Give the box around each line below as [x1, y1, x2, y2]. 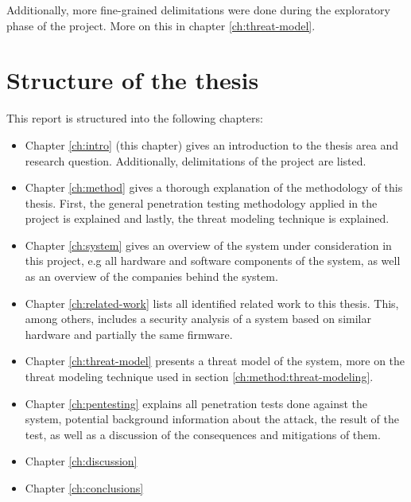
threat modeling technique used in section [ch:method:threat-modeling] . [25, 368, 374, 385]
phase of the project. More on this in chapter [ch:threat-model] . [6, 17, 316, 33]
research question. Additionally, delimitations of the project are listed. [25, 152, 366, 169]
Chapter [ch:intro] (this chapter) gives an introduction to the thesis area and [25, 136, 398, 153]
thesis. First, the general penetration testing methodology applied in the [25, 194, 378, 211]
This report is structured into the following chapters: [6, 110, 263, 126]
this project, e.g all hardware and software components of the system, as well [25, 252, 401, 269]
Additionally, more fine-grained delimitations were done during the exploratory [6, 2, 390, 18]
